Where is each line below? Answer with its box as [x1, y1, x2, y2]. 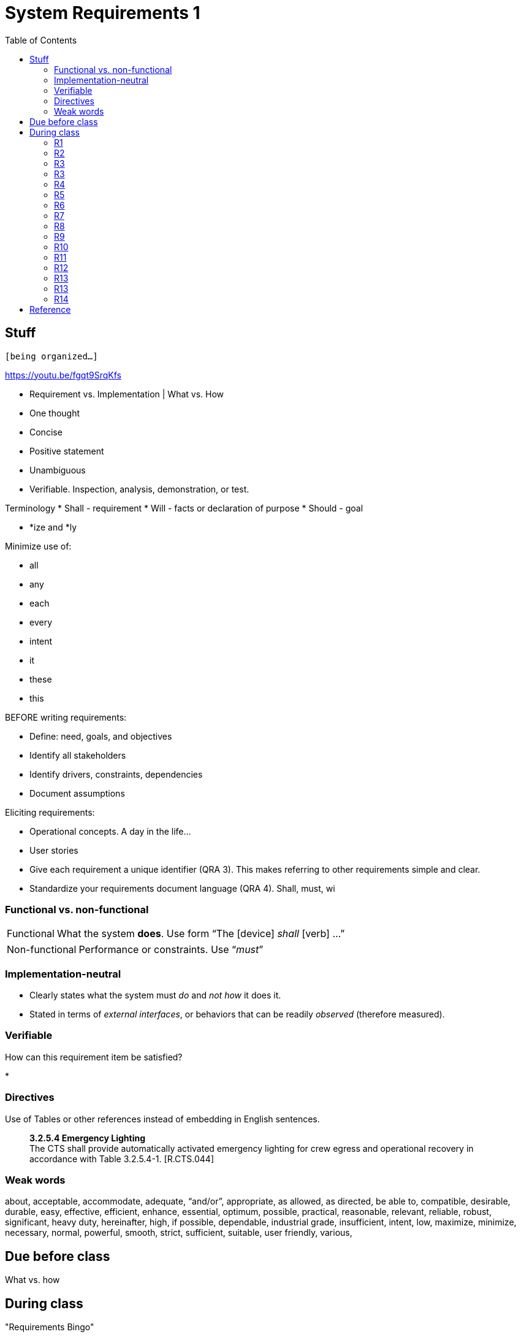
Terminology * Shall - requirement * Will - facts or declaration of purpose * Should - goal [5, 502, 363, 513]
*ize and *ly [29, 521, 77, 532]
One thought [29, 407, 80, 418]
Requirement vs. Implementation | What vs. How [29, 388, 224, 399]
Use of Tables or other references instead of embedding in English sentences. [5, 1113, 320, 1124]
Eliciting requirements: [5, 806, 95, 818]
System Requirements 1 [5, 2, 200, 23]
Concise [29, 426, 63, 437]
